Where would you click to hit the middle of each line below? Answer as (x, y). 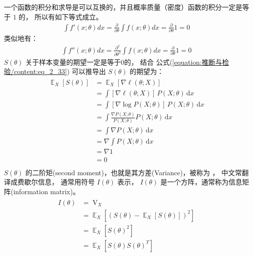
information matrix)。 (46, 191)
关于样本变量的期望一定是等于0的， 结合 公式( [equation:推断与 (124, 62)
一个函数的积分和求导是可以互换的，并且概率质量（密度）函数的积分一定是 (123, 7)
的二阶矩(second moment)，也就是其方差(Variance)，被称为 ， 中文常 (134, 172)
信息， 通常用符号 (66, 182)
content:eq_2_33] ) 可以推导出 (60, 71)
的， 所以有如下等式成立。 (61, 16)
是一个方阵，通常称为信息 (201, 182)
